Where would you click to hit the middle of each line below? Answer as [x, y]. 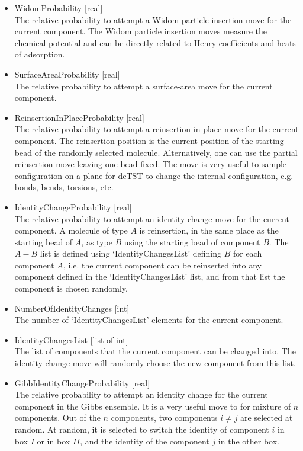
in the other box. [249, 441]
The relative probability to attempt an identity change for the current [141, 394]
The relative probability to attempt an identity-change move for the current [152, 218]
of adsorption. [40, 54]
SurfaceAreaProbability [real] [67, 74]
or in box [54, 441]
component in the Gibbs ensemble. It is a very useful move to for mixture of [153, 406]
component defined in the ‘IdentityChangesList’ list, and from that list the [150, 276]
